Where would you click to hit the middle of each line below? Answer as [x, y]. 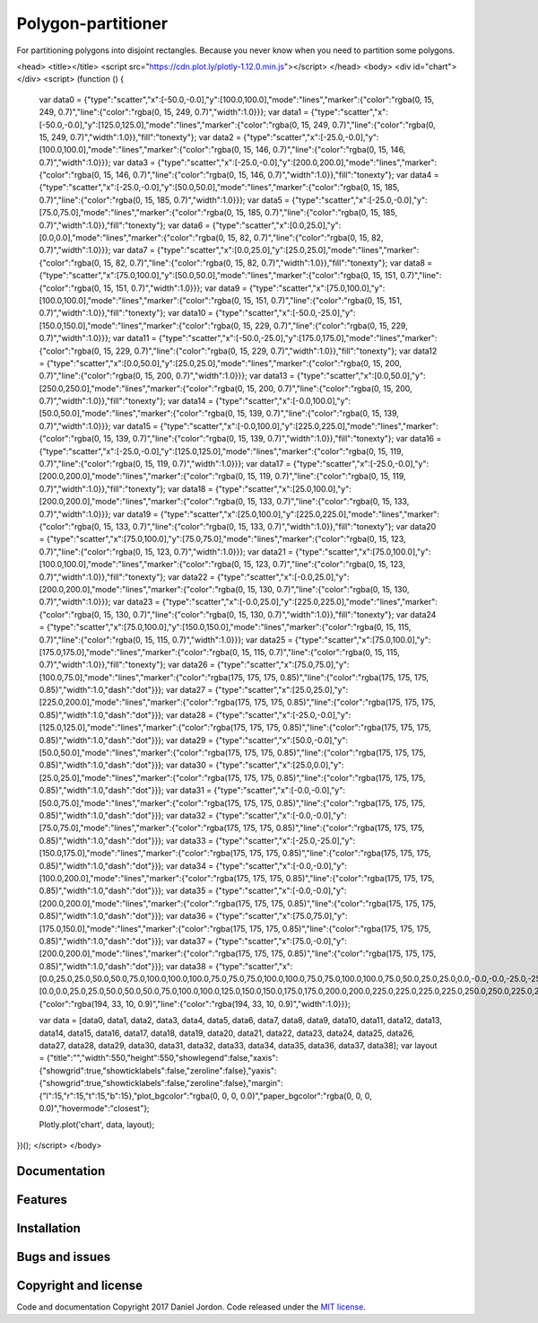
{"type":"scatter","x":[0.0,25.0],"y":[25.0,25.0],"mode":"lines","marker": [288, 250]
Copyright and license [80, 1285]
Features [42, 1200]
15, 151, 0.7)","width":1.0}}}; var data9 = [175, 288]
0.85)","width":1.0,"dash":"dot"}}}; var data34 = [126, 865]
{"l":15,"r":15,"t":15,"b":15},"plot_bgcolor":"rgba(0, [130, 1096]
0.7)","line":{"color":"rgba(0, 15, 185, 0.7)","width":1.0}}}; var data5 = [165, 200]
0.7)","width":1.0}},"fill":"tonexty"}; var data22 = [127, 577]
